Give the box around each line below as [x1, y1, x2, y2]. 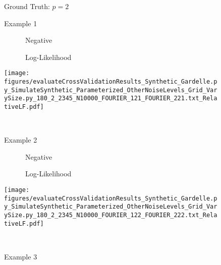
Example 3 [4, 251, 37, 261]
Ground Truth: [4, 1, 50, 11]
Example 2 [4, 135, 37, 145]
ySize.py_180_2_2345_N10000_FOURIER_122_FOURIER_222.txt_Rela [4, 212, 217, 219]
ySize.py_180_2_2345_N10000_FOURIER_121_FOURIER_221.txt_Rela [4, 95, 217, 102]
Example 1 [4, 18, 37, 28]
